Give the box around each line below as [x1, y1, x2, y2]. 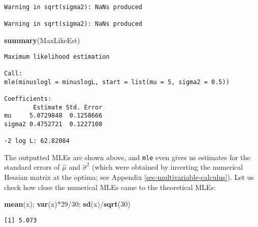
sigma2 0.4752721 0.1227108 [4, 120, 103, 128]
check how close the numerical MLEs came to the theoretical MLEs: [4, 181, 216, 192]
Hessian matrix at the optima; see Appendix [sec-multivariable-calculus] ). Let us [4, 172, 254, 182]
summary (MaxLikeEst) [4, 34, 80, 45]
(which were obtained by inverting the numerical [91, 162, 243, 172]
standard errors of [4, 162, 60, 172]
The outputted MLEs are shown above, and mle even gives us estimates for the [4, 152, 250, 162]
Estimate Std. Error [33, 103, 103, 111]
